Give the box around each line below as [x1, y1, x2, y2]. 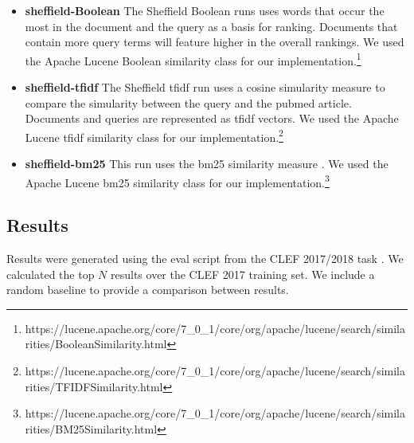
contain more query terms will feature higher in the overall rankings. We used [25, 33, 404, 50]
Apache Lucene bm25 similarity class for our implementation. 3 [25, 171, 330, 190]
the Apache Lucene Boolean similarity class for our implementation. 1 [25, 49, 361, 69]
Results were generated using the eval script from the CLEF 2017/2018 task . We [6, 250, 404, 267]
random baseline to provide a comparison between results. [6, 281, 289, 298]
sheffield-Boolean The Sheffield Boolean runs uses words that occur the [25, 2, 385, 18]
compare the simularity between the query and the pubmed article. [25, 94, 352, 111]
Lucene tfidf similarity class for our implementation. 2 [25, 126, 283, 145]
